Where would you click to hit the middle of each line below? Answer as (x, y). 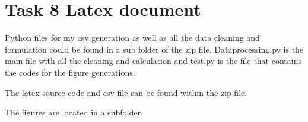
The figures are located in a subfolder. (74, 112)
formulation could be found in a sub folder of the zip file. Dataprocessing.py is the (154, 49)
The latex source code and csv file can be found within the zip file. (126, 92)
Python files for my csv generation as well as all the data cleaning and (132, 38)
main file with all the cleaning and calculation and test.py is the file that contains (153, 61)
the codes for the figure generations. (70, 72)
